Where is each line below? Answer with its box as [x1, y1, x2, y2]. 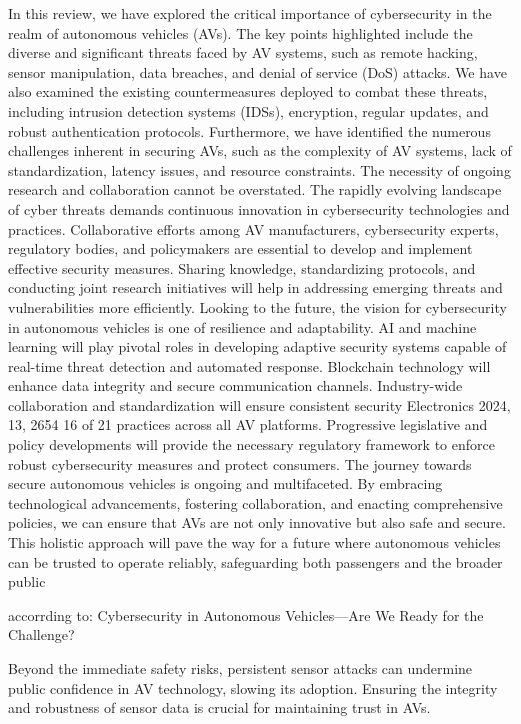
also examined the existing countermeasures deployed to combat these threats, [8, 81, 488, 102]
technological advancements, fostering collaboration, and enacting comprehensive [8, 492, 503, 513]
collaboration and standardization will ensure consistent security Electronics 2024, [8, 394, 511, 415]
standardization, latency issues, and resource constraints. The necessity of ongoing [8, 159, 511, 180]
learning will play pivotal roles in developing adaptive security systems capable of [8, 336, 507, 357]
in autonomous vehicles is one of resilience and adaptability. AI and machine [8, 316, 477, 337]
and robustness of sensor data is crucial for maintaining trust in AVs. [8, 697, 431, 718]
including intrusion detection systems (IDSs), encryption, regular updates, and [8, 100, 489, 121]
